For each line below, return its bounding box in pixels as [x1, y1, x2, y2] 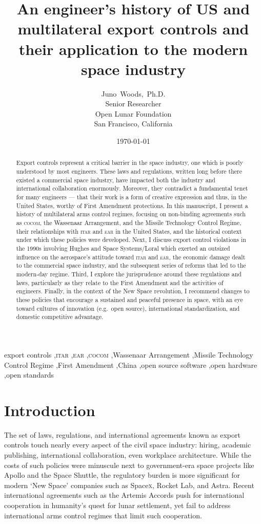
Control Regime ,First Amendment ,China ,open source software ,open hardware [4, 359, 257, 370]
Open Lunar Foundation [95, 108, 172, 119]
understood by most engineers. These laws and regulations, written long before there [16, 167, 243, 176]
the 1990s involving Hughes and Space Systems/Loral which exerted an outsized [16, 244, 230, 253]
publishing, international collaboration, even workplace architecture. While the [4, 450, 251, 460]
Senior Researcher [105, 98, 162, 109]
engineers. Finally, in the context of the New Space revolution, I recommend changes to [16, 287, 250, 295]
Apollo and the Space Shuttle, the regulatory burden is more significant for [4, 470, 240, 480]
